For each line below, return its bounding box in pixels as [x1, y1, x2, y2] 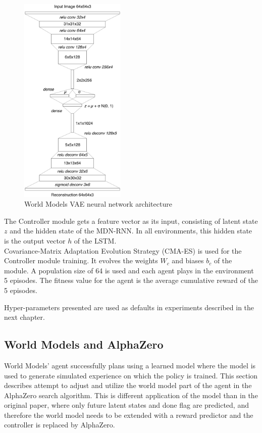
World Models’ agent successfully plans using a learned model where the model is [4, 360, 256, 370]
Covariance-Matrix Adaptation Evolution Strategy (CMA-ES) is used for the [4, 245, 242, 256]
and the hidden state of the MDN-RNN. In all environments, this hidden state [10, 225, 252, 236]
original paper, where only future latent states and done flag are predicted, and [4, 400, 249, 410]
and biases [172, 255, 204, 266]
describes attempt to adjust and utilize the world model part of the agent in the [4, 380, 252, 391]
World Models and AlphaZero [4, 336, 164, 352]
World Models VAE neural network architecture [24, 199, 172, 209]
